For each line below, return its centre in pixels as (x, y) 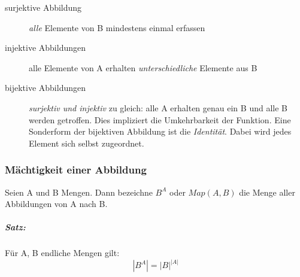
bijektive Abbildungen (45, 88)
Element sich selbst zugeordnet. (87, 143)
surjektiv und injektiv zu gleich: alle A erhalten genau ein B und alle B (158, 107)
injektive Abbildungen (45, 48)
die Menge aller (267, 192)
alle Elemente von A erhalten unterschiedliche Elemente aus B (143, 67)
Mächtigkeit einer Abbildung (76, 170)
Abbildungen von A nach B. (56, 204)
